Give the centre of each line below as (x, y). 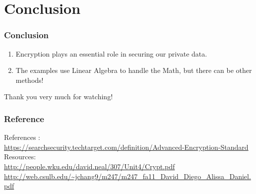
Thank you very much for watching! (59, 97)
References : (22, 137)
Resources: (20, 157)
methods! (30, 80)
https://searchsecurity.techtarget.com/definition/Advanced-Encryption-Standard (126, 147)
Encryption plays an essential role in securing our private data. (111, 53)
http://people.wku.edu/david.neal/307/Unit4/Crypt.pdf (90, 166)
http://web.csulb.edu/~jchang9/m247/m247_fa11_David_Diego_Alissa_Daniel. (128, 176)
